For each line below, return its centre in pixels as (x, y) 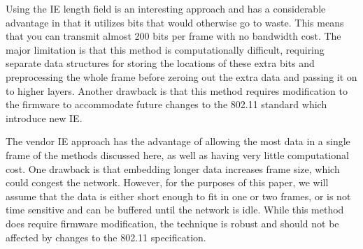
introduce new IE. (44, 118)
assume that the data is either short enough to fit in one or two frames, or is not (178, 196)
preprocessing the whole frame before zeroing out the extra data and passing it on (181, 76)
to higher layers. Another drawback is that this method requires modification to (177, 90)
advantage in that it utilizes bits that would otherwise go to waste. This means (175, 22)
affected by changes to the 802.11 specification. (106, 237)
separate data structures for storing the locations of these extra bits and (160, 63)
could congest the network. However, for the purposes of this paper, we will (167, 182)
